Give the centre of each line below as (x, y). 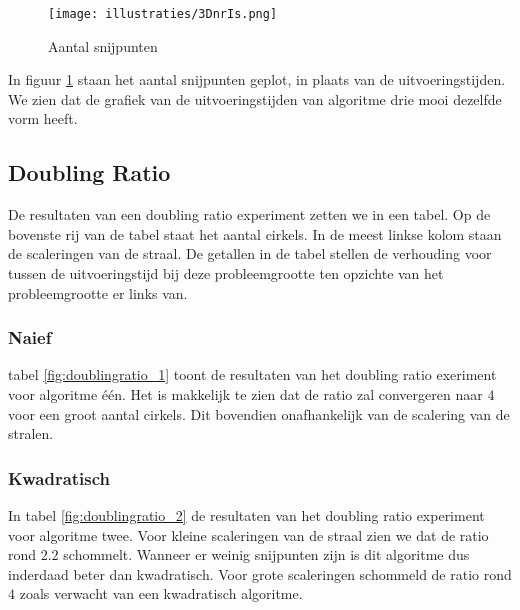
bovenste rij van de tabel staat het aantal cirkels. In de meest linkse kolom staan (255, 233)
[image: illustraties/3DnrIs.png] (163, 14)
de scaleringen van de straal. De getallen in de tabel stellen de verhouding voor (250, 253)
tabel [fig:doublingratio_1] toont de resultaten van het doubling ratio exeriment (252, 374)
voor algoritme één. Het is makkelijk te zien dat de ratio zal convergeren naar (245, 394)
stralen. (31, 433)
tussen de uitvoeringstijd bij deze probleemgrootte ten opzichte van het (226, 273)
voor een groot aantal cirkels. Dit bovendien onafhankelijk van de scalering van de (259, 413)
